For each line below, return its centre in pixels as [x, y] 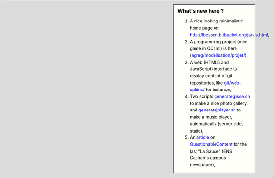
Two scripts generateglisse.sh [220, 96]
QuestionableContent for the [218, 144]
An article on [203, 137]
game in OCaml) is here [214, 48]
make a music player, [211, 117]
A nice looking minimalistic [216, 21]
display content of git [211, 76]
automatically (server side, [216, 124]
